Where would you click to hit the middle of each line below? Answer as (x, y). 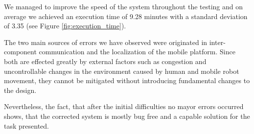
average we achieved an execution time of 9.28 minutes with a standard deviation (126, 16)
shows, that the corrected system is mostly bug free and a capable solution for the (127, 116)
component (20, 52)
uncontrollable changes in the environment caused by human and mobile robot (122, 71)
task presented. (26, 125)
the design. (20, 90)
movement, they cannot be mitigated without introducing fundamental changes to (127, 80)
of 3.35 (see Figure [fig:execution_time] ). (65, 26)
